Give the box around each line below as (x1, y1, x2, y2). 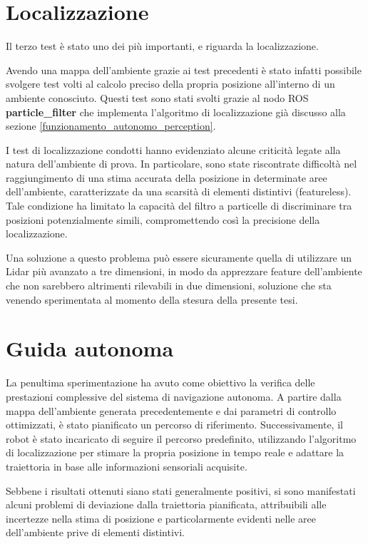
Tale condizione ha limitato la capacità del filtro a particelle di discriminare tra (6, 198, 352, 213)
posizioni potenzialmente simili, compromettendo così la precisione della (6, 212, 320, 227)
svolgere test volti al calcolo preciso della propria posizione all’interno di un (6, 76, 335, 91)
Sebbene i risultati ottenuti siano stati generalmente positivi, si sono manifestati (6, 483, 356, 498)
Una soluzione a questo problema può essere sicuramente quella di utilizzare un (6, 250, 352, 265)
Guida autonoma (6, 334, 174, 363)
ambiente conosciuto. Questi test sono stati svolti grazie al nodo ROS (6, 90, 309, 105)
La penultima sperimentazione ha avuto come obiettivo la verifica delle (6, 375, 315, 390)
